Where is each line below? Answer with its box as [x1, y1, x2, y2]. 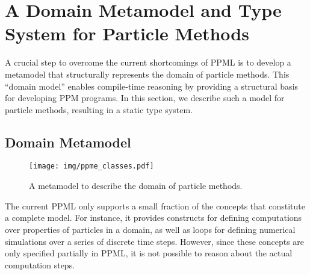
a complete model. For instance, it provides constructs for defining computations [5, 211, 302, 224]
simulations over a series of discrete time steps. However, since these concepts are [5, 235, 305, 247]
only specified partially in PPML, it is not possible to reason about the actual [5, 247, 293, 259]
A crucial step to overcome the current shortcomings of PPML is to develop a [5, 56, 291, 69]
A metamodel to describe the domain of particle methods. [29, 179, 243, 192]
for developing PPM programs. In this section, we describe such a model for [5, 91, 285, 104]
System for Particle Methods [5, 21, 249, 46]
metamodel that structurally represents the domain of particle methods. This [5, 67, 290, 80]
